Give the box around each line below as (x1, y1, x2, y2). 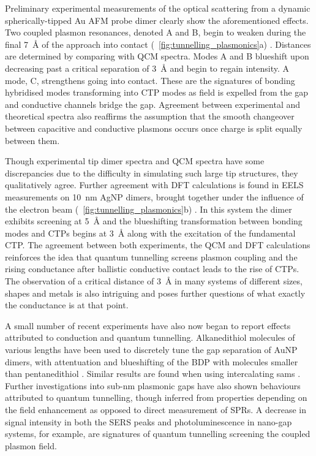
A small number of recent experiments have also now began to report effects (5, 319, 291, 332)
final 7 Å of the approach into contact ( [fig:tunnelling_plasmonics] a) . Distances (5, 37, 311, 50)
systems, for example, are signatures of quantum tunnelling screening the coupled (5, 427, 310, 440)
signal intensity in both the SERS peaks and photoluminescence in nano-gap (5, 415, 292, 428)
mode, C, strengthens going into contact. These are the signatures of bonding (5, 74, 295, 86)
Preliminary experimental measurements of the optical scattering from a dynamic (5, 2, 310, 14)
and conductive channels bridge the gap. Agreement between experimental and (5, 97, 301, 110)
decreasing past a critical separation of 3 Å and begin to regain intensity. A (5, 61, 290, 74)
